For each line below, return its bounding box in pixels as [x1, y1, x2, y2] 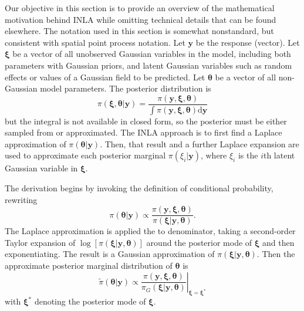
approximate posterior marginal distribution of [5, 259, 173, 272]
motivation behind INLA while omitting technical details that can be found [5, 13, 276, 25]
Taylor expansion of [5, 236, 76, 248]
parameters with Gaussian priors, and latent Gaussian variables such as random [5, 59, 292, 71]
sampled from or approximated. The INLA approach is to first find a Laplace [5, 126, 282, 138]
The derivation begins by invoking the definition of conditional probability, [5, 182, 273, 194]
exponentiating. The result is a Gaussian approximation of [5, 248, 215, 260]
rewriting [5, 193, 38, 205]
